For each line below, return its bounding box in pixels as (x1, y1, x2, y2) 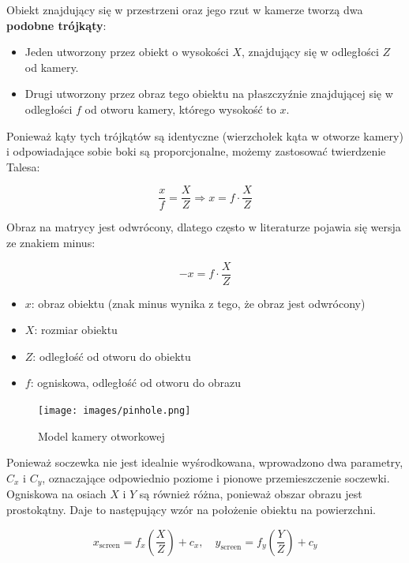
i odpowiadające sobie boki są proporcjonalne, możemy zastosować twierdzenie (6, 143, 386, 160)
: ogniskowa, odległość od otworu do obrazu (30, 374, 241, 391)
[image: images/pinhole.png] (38, 405, 191, 417)
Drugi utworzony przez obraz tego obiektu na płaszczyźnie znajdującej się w (24, 85, 393, 102)
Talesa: (6, 158, 40, 175)
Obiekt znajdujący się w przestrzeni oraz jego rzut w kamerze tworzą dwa (6, 2, 363, 17)
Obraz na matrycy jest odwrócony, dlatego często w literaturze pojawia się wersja (6, 219, 401, 235)
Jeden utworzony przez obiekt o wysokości (24, 43, 229, 60)
